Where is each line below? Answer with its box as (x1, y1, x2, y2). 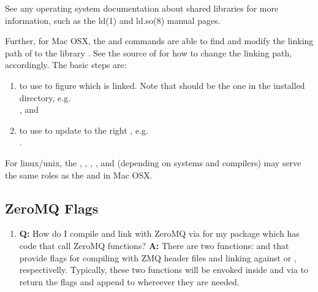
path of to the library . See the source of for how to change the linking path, (5, 46, 292, 59)
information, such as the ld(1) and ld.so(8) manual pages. (5, 13, 221, 26)
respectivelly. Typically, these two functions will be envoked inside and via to (19, 263, 309, 276)
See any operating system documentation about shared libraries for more (5, 2, 279, 14)
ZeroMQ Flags (5, 198, 99, 217)
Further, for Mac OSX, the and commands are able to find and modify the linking (5, 34, 314, 47)
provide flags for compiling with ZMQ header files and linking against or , (19, 251, 297, 264)
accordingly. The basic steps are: (5, 58, 127, 71)
